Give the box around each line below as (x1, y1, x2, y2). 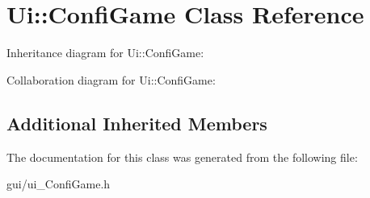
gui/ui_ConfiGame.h (6, 175, 111, 192)
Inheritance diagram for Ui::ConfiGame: (6, 44, 204, 61)
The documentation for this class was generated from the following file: (6, 148, 358, 165)
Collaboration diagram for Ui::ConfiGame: (6, 71, 216, 88)
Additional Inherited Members (6, 110, 267, 135)
